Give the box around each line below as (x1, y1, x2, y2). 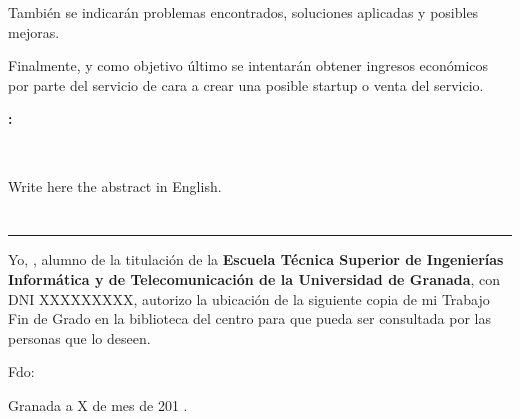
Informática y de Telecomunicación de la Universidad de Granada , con (8, 268, 501, 289)
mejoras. (8, 21, 60, 42)
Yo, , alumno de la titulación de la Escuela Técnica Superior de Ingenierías (8, 249, 504, 270)
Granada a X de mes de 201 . (8, 394, 188, 415)
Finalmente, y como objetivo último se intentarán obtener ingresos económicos (8, 55, 489, 76)
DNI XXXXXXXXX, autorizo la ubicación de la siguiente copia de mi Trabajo (8, 288, 490, 309)
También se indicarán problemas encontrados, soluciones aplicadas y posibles (8, 2, 479, 22)
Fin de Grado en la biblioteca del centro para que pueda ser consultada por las (8, 308, 491, 329)
